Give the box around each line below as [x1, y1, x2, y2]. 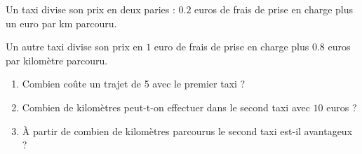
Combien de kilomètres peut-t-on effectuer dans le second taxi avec [22, 99, 310, 114]
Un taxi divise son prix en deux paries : [6, 2, 175, 16]
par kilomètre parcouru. [6, 52, 108, 67]
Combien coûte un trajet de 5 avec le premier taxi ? [22, 76, 246, 91]
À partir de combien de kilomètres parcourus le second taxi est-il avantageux [22, 123, 353, 138]
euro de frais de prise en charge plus [154, 39, 309, 54]
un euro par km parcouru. [6, 15, 117, 30]
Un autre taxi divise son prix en [6, 39, 143, 54]
